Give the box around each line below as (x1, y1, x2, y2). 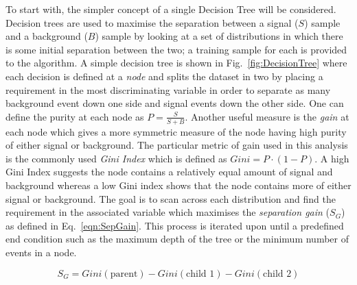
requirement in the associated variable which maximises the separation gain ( (5, 205, 330, 219)
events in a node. (5, 245, 77, 259)
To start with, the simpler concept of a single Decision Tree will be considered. (5, 2, 336, 16)
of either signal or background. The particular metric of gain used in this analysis (5, 138, 348, 152)
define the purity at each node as (5, 109, 144, 123)
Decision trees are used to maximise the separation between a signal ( (5, 15, 299, 29)
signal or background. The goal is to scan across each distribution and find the (5, 191, 336, 206)
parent (110, 269, 138, 279)
